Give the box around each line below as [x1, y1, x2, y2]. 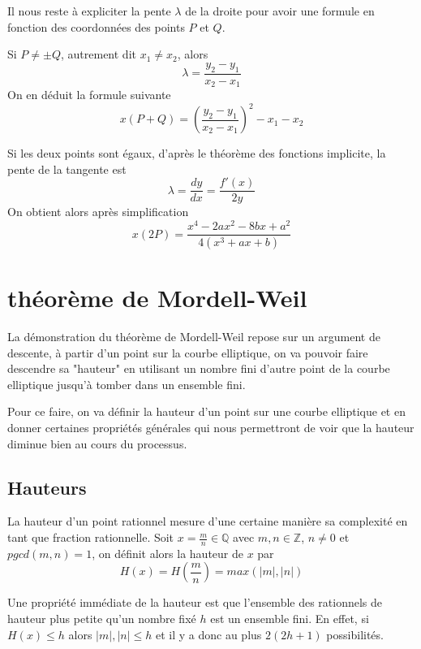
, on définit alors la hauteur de [92, 544, 243, 561]
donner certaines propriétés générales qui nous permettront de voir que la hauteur [7, 419, 415, 436]
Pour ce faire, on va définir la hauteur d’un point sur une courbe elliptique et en [7, 403, 406, 420]
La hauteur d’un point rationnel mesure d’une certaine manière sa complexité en [7, 513, 408, 530]
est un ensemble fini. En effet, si [210, 610, 369, 627]
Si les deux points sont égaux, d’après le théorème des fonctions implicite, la [7, 145, 386, 162]
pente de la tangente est [7, 160, 127, 177]
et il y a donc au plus [155, 625, 262, 643]
